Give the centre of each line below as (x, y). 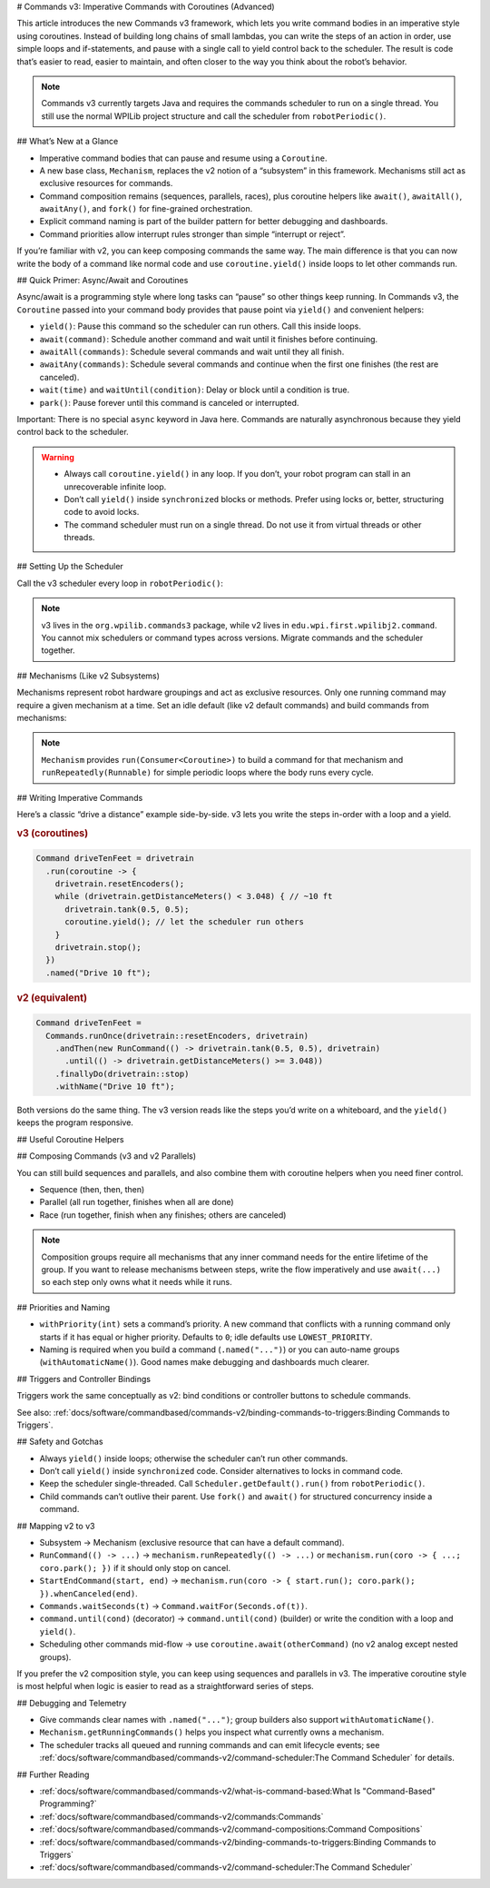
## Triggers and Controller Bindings (84, 1379)
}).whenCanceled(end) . (88, 1593)
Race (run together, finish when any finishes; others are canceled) (163, 1215)
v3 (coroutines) (53, 833)
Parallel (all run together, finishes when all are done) (137, 1202)
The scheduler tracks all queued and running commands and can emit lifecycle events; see (210, 1745)
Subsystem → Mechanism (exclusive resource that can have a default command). (192, 1543)
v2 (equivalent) (52, 997)
